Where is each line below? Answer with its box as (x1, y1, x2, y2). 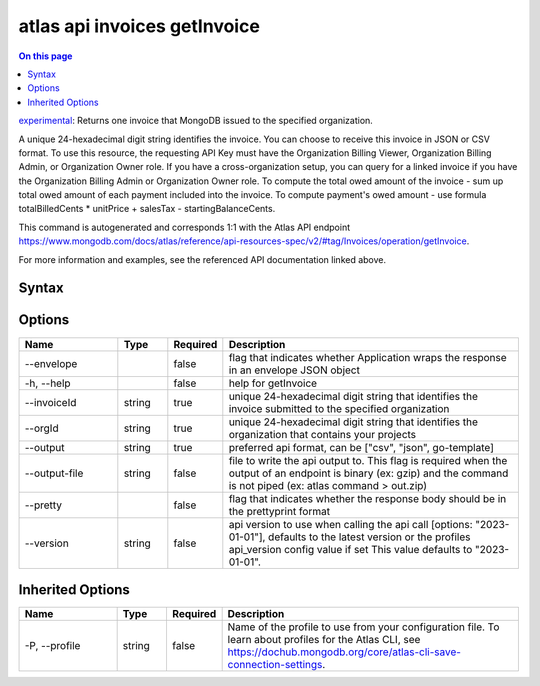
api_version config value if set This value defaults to (228, 542, 473, 556)
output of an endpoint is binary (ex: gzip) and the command (228, 466, 509, 480)
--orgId (24, 421, 59, 435)
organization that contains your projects (228, 427, 417, 441)
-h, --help (24, 376, 71, 390)
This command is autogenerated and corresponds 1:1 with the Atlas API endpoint (18, 221, 350, 233)
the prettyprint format (228, 504, 330, 518)
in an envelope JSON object (228, 363, 360, 377)
